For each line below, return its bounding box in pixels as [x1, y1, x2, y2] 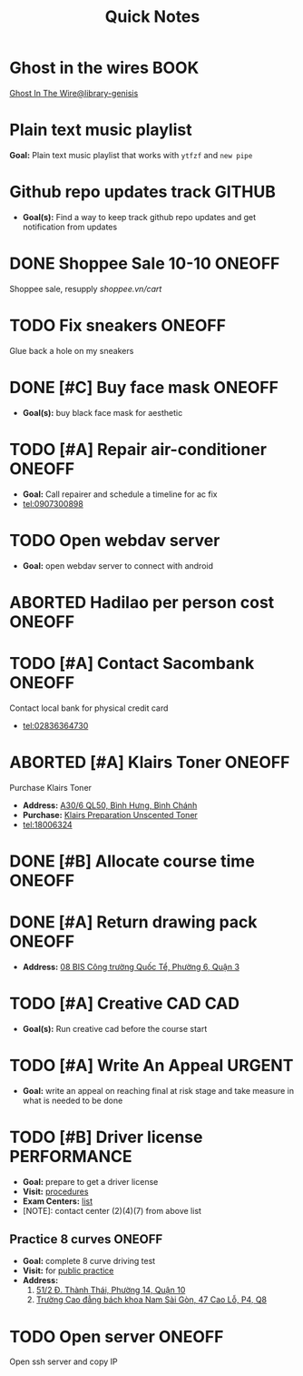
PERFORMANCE [9, 1146, 132, 1167]
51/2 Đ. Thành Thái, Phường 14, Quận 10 [35, 1285, 186, 1296]
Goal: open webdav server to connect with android [22, 560, 214, 571]
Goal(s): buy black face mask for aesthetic [22, 407, 183, 418]
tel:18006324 [22, 819, 73, 830]
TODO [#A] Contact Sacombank [9, 653, 255, 673]
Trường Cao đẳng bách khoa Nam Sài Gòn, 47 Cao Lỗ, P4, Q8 [35, 1294, 268, 1305]
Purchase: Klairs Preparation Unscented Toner [22, 809, 198, 820]
